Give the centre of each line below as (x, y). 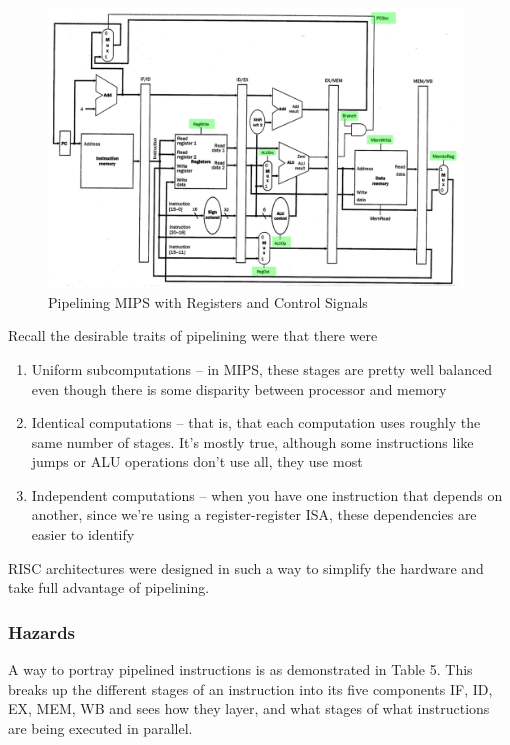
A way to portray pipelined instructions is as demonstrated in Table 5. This (240, 669)
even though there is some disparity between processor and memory (239, 388)
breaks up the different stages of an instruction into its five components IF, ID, (250, 688)
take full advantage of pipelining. (109, 587)
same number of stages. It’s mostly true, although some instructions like (252, 441)
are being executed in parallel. (100, 727)
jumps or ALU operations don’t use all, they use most (197, 461)
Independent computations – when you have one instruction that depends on (267, 494)
